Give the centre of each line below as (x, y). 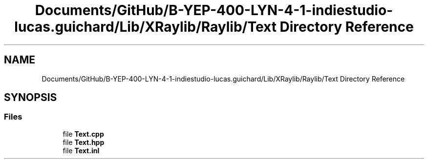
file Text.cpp (83, 134)
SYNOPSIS (31, 98)
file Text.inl (81, 150)
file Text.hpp (84, 142)
